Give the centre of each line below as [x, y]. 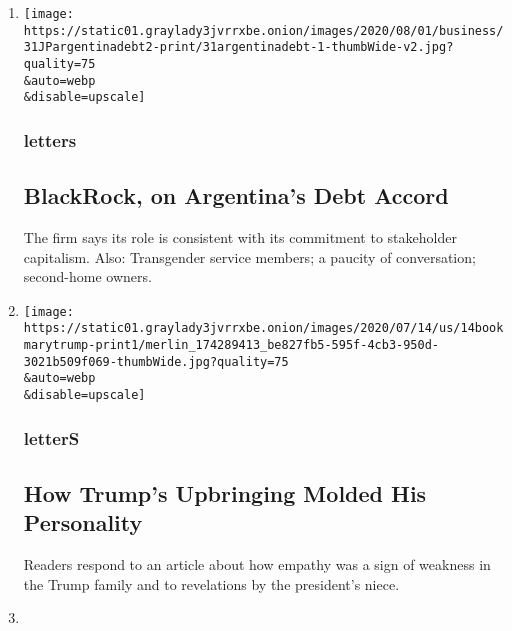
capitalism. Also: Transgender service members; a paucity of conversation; [249, 256]
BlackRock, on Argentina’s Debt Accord [236, 195]
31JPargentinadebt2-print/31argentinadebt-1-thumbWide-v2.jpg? [238, 47]
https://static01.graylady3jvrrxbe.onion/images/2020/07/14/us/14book [263, 328]
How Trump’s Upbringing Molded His [225, 492]
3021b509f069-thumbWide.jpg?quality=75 [156, 361]
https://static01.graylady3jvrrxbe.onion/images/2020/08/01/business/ [263, 30]
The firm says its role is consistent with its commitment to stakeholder [240, 236]
